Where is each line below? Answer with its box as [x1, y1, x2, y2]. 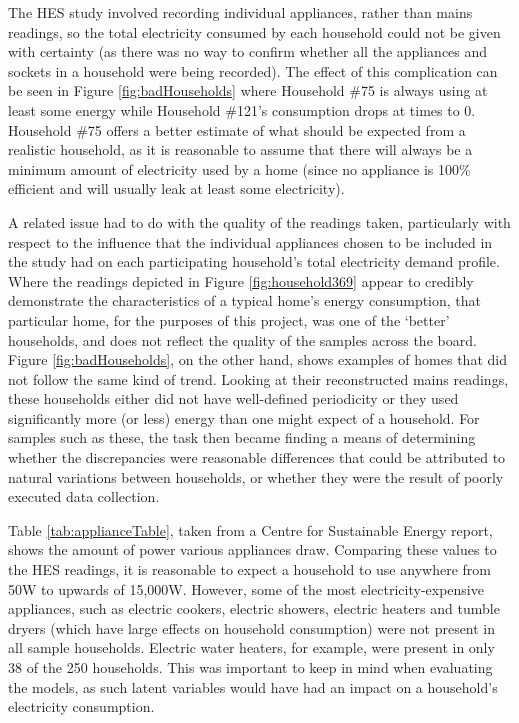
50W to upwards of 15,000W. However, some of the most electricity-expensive [8, 578, 484, 599]
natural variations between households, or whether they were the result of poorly [8, 466, 504, 487]
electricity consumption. [8, 696, 155, 717]
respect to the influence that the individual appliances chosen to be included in [8, 231, 493, 252]
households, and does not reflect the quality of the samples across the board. [8, 329, 477, 350]
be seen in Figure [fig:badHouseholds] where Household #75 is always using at [8, 80, 488, 101]
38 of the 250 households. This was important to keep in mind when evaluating [8, 657, 493, 677]
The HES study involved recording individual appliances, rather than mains [8, 2, 473, 22]
